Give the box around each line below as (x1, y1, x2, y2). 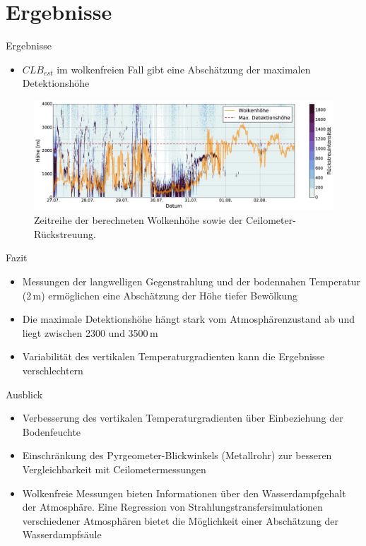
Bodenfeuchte (22, 424, 81, 439)
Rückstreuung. (34, 226, 96, 241)
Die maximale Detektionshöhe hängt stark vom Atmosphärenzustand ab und (22, 311, 355, 326)
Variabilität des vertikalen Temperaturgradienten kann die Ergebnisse (22, 349, 325, 364)
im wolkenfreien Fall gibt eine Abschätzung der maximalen (57, 61, 311, 76)
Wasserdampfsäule (22, 527, 102, 542)
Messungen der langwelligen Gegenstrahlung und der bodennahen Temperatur (22, 273, 360, 288)
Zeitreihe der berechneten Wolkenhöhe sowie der (34, 213, 243, 227)
